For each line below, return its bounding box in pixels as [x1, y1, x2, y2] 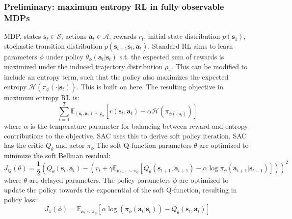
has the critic [4, 140, 44, 150]
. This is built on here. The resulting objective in [76, 81, 223, 91]
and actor [56, 140, 85, 150]
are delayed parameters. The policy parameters [29, 175, 171, 185]
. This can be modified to [171, 61, 248, 72]
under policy [46, 51, 83, 61]
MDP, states [4, 31, 41, 41]
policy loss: [4, 194, 37, 204]
